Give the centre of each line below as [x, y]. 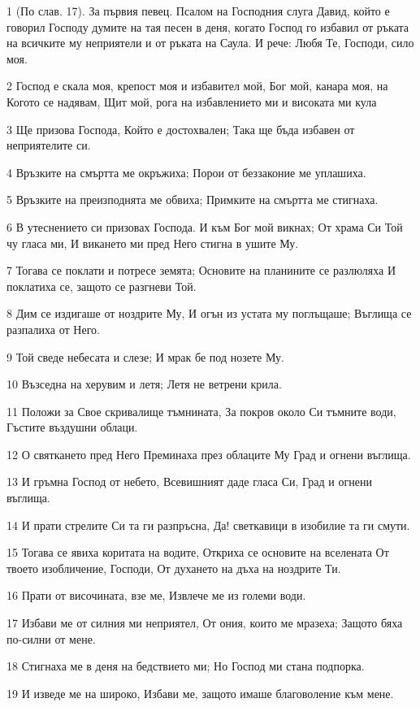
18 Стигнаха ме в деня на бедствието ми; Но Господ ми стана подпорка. [186, 666]
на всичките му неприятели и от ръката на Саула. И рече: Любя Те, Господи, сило [210, 43]
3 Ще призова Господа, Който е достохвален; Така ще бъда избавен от [181, 129]
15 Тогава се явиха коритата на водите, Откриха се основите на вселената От [198, 552]
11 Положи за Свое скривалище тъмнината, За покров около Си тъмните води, [201, 411]
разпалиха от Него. [53, 329]
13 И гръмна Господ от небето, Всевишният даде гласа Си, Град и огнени [189, 481]
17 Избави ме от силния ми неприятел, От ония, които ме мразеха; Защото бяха [205, 623]
